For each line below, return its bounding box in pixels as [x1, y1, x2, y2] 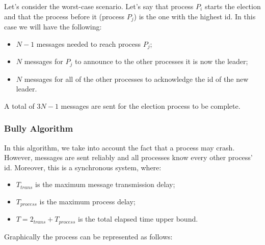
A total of [4, 100, 35, 111]
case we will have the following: [4, 21, 102, 32]
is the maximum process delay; [39, 196, 136, 206]
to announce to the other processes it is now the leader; [74, 56, 248, 67]
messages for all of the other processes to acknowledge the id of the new [24, 73, 249, 84]
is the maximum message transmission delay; [35, 179, 175, 190]
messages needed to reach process [36, 38, 141, 49]
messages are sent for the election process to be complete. [61, 100, 241, 111]
